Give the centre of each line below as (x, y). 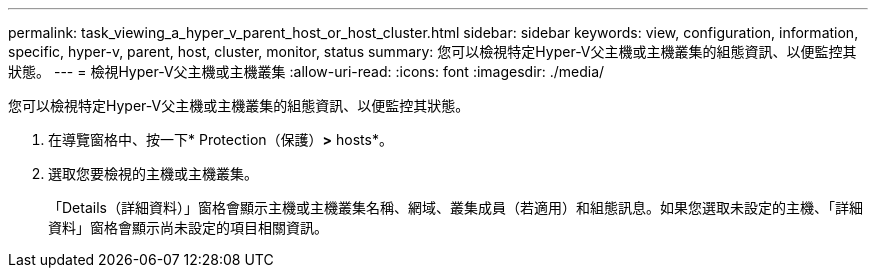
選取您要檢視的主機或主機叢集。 (153, 173)
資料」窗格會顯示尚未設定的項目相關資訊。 (188, 227)
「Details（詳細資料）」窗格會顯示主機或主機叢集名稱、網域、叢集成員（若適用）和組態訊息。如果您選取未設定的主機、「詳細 (455, 207)
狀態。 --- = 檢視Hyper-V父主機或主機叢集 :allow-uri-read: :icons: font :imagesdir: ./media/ (306, 71)
